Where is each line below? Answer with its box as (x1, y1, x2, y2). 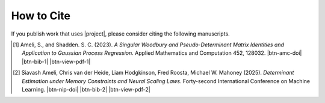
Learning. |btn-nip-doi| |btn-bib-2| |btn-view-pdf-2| (22, 86, 150, 93)
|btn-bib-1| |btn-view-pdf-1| (22, 58, 91, 65)
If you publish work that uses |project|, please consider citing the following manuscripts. (11, 30, 230, 37)
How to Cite (11, 9, 70, 22)
